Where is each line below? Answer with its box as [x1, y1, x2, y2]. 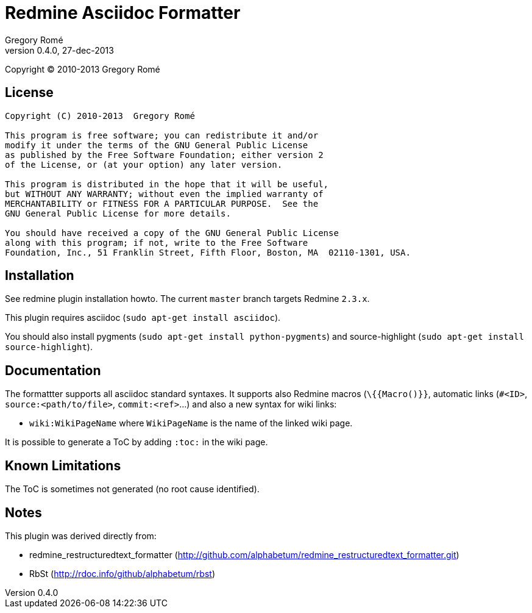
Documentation [5, 362, 101, 378]
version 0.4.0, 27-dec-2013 [5, 45, 114, 56]
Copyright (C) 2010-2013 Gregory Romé [5, 110, 195, 121]
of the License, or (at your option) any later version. [5, 159, 283, 170]
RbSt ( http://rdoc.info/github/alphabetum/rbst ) [29, 568, 215, 579]
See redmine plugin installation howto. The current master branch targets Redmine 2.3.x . [5, 293, 370, 304]
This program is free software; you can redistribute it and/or [5, 130, 319, 140]
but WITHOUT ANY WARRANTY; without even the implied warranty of [5, 188, 324, 199]
